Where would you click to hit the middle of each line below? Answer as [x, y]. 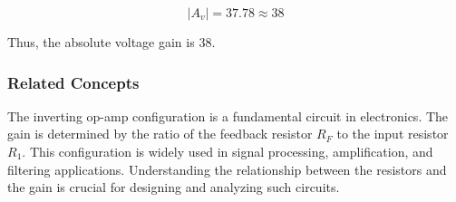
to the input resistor [393, 134]
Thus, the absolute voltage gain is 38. [112, 42]
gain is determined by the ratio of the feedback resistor [160, 134]
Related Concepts [73, 82]
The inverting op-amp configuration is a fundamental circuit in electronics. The [228, 115]
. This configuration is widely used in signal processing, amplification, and [228, 151]
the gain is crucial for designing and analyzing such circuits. [174, 187]
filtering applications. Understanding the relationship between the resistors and [227, 169]
